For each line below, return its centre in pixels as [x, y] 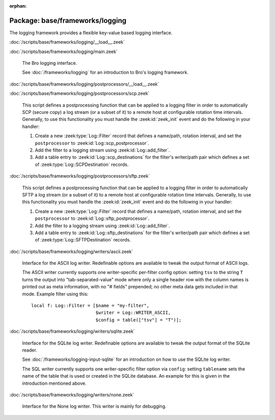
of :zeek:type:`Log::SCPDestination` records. [82, 164]
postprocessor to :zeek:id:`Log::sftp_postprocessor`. [92, 218]
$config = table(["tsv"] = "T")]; [139, 320]
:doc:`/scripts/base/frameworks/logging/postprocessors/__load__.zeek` [84, 84]
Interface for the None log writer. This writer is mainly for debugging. [94, 406]
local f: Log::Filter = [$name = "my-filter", [90, 306]
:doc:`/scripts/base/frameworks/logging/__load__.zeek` [67, 42]
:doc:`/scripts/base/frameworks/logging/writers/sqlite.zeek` [72, 331]
